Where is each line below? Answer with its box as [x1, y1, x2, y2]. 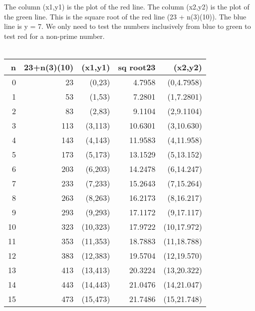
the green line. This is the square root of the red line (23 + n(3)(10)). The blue [4, 11, 247, 21]
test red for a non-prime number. [4, 30, 105, 41]
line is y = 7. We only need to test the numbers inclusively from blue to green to [4, 21, 251, 31]
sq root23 [118, 61, 156, 73]
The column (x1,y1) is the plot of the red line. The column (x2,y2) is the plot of [4, 1, 250, 11]
